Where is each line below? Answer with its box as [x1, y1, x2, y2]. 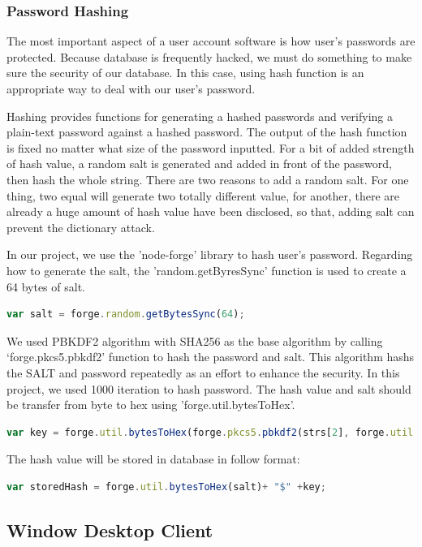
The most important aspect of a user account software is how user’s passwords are [6, 32, 416, 50]
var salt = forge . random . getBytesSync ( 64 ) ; [6, 308, 245, 321]
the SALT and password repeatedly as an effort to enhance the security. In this [6, 364, 400, 381]
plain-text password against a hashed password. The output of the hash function [6, 123, 407, 140]
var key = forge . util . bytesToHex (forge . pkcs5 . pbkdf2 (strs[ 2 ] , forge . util [6, 426, 414, 438]
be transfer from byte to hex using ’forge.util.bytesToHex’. [6, 396, 295, 413]
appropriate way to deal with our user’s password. [6, 80, 256, 97]
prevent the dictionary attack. [6, 218, 155, 235]
